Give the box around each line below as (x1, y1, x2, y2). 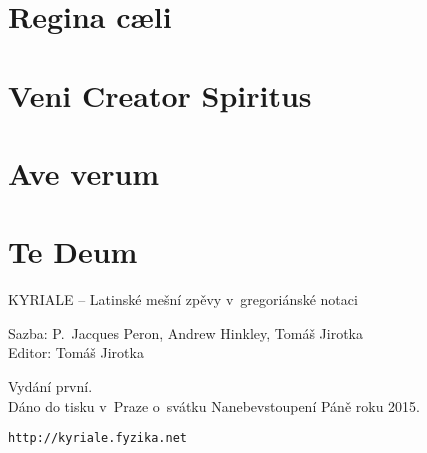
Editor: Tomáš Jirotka (8, 342, 144, 363)
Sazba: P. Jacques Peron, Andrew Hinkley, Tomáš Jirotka (8, 322, 363, 343)
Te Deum (8, 231, 138, 272)
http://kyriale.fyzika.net (8, 431, 187, 446)
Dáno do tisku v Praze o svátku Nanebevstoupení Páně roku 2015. (8, 395, 420, 416)
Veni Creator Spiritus (8, 74, 312, 115)
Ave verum (8, 152, 160, 193)
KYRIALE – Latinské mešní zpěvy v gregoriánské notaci (8, 289, 358, 310)
